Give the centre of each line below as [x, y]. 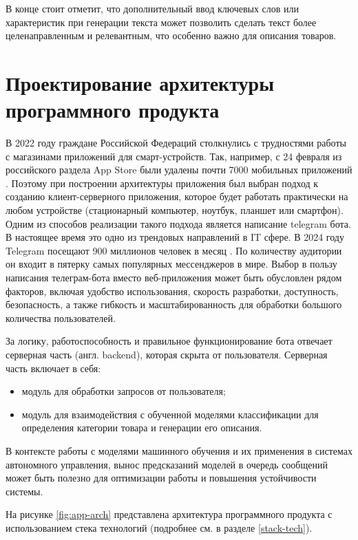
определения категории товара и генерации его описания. [142, 428]
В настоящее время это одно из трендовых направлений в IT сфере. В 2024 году [175, 237]
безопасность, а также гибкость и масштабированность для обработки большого [174, 304]
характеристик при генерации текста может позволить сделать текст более [161, 22]
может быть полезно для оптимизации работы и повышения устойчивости [161, 478]
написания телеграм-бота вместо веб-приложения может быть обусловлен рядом [174, 278]
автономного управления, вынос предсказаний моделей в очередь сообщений [167, 464]
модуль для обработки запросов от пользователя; [124, 391]
